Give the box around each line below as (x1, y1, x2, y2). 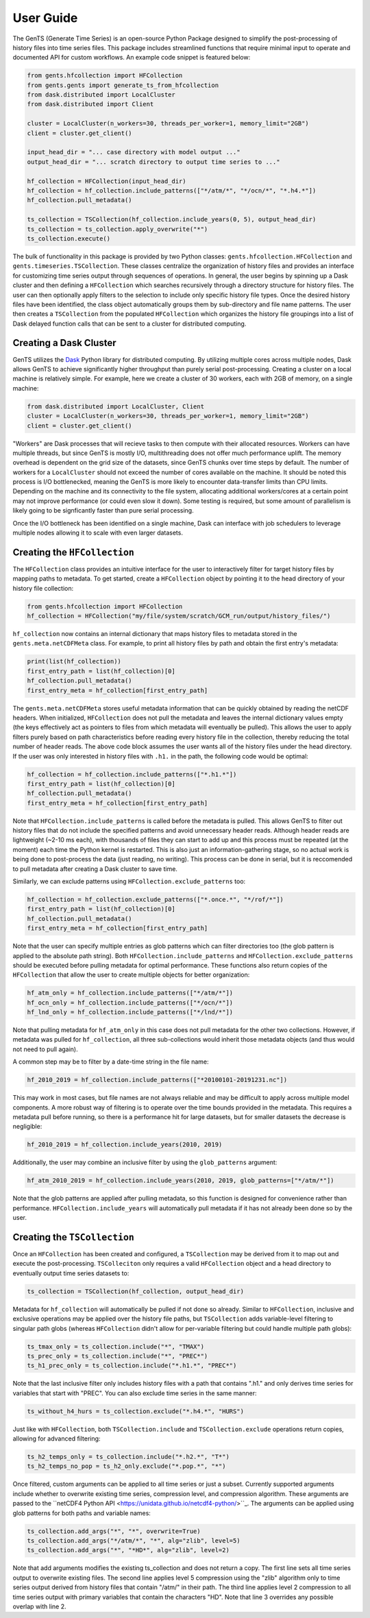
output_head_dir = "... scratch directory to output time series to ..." (27, 158, 280, 166)
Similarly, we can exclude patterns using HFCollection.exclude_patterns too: (12, 877, 246, 885)
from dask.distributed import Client (27, 100, 154, 108)
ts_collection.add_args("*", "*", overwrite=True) (27, 1527, 201, 1535)
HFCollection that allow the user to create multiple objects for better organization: (12, 970, 250, 979)
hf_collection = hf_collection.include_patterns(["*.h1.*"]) (27, 770, 237, 778)
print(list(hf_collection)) (27, 658, 121, 665)
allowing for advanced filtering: (12, 1434, 101, 1443)
